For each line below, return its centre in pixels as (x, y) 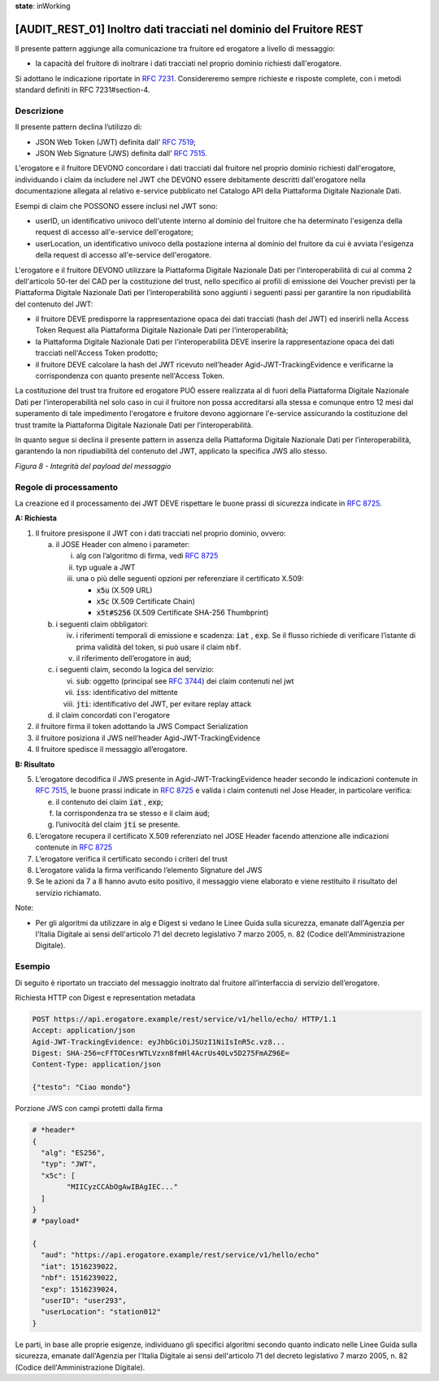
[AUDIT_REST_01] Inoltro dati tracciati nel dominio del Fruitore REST (189, 29)
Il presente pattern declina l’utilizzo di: (78, 127)
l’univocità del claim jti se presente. (118, 824)
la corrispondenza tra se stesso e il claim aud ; (133, 814)
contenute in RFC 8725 (74, 847)
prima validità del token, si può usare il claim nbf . (159, 647)
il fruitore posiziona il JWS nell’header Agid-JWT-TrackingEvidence (148, 738)
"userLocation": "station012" (101, 1312)
